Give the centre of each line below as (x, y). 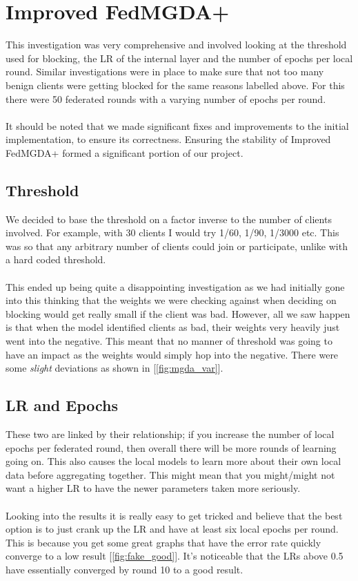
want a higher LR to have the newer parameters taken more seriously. (153, 488)
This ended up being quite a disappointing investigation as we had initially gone (175, 286)
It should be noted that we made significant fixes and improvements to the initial (177, 125)
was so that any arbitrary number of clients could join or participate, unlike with (177, 246)
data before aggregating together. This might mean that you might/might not (170, 474)
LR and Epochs (62, 405)
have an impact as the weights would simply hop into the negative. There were (172, 354)
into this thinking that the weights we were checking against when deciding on (171, 300)
